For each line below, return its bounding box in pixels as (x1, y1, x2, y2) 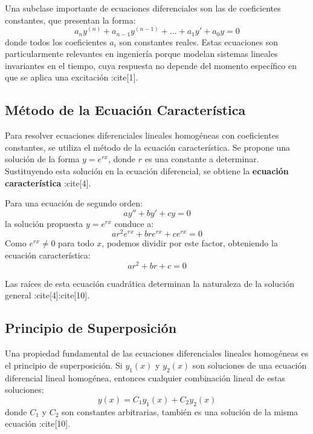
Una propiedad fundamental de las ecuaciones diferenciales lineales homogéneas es (5, 347, 309, 360)
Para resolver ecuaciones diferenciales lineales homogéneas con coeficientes (5, 129, 279, 142)
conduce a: (114, 217, 154, 229)
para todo (58, 237, 94, 249)
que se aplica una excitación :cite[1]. (5, 71, 138, 84)
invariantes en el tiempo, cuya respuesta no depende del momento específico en (5, 59, 297, 71)
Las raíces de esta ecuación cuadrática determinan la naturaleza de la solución (5, 277, 294, 289)
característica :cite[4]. (5, 176, 91, 189)
